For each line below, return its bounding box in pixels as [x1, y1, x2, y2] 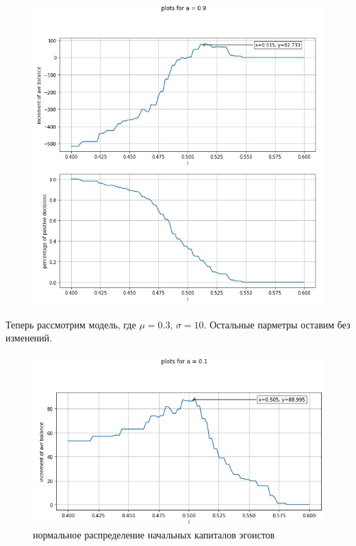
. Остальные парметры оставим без [203, 317, 351, 331]
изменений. [5, 330, 52, 345]
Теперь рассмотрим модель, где [5, 317, 136, 331]
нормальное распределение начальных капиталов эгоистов [33, 528, 275, 542]
